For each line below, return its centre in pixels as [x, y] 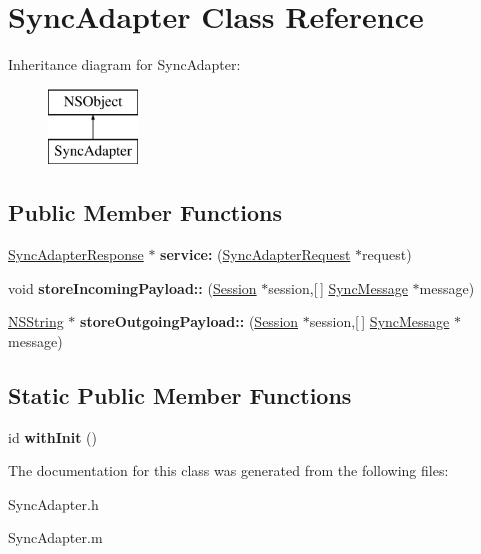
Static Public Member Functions [180, 394]
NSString [36, 321]
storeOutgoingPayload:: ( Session [189, 321]
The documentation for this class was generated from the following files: [228, 470]
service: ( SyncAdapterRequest [255, 254]
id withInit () [52, 436]
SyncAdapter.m [55, 537]
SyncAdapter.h [53, 503]
